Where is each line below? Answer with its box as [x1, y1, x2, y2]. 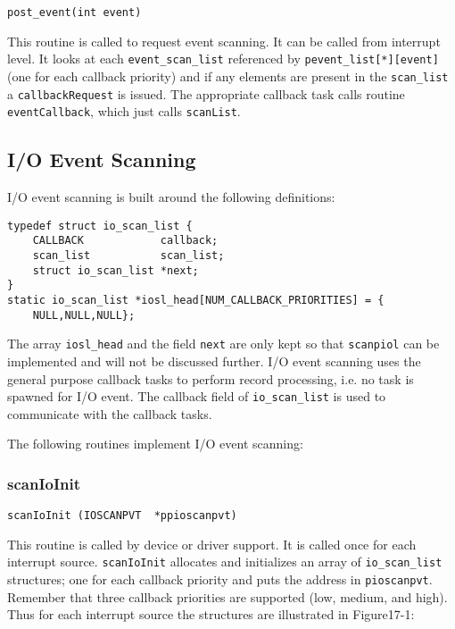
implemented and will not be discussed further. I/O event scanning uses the [7, 351, 421, 370]
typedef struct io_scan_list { [7, 219, 193, 232]
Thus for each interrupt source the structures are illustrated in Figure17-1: [7, 605, 415, 624]
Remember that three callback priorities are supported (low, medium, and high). [7, 587, 448, 606]
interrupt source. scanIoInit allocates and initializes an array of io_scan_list [7, 552, 443, 571]
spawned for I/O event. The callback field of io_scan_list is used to [7, 387, 386, 406]
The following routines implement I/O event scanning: [7, 434, 303, 453]
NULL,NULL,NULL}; [32, 308, 136, 322]
